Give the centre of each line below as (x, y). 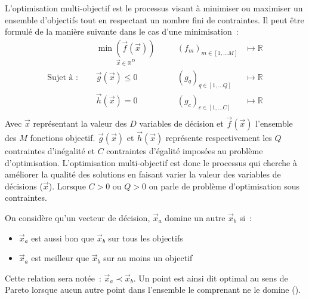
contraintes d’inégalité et (50, 151)
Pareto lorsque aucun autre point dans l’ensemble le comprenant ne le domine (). (153, 290)
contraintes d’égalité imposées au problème (185, 151)
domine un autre (195, 218)
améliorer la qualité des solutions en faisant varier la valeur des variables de (143, 174)
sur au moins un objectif (148, 258)
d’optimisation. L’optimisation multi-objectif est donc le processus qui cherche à (151, 162)
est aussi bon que (63, 238)
